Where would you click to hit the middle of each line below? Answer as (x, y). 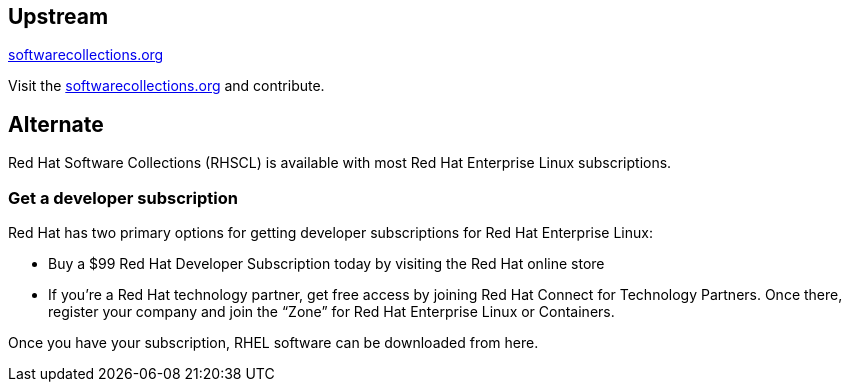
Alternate (56, 124)
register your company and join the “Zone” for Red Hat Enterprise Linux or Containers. (331, 312)
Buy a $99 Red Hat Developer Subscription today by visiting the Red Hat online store (326, 264)
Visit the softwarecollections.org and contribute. (166, 86)
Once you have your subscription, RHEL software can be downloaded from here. (273, 343)
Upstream (58, 16)
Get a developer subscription (123, 197)
